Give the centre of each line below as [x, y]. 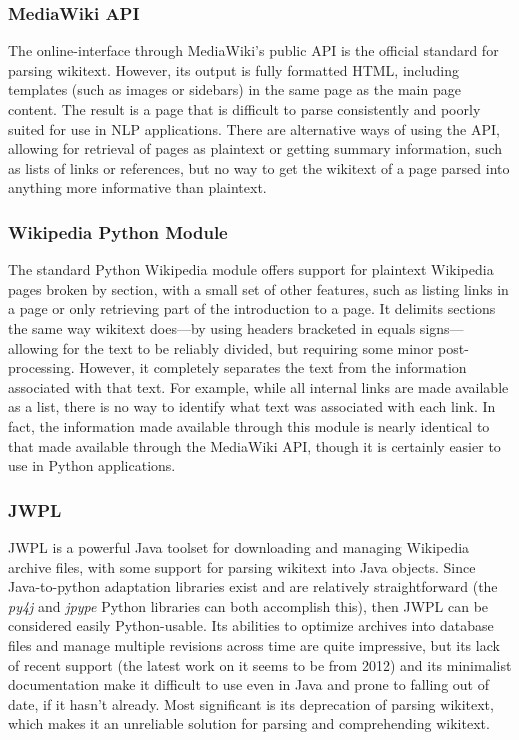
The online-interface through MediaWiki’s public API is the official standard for [253, 50]
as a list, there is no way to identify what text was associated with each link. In [252, 406]
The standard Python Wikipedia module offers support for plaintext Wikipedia [251, 269]
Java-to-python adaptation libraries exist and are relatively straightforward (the [253, 586]
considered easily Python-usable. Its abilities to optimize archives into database [251, 625]
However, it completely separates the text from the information [273, 367]
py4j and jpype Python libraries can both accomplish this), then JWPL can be [248, 605]
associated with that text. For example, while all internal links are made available [258, 386]
